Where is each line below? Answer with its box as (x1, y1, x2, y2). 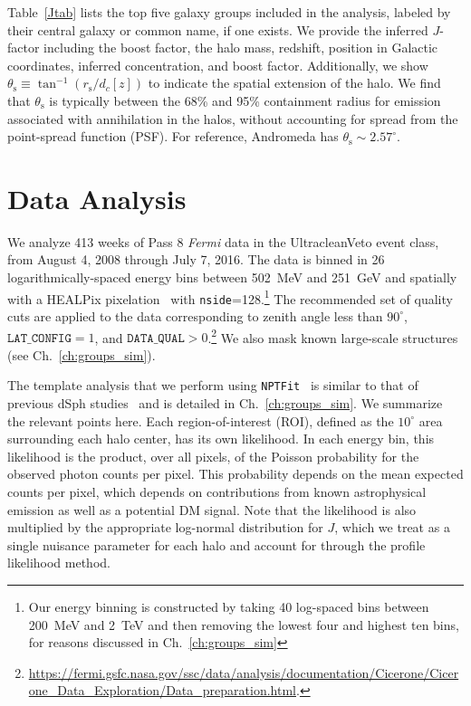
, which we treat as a (334, 518, 450, 537)
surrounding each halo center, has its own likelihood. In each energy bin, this (7, 429, 435, 448)
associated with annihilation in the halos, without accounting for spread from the (7, 109, 458, 128)
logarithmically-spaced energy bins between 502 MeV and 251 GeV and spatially (7, 268, 457, 287)
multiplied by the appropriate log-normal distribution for (7, 518, 323, 537)
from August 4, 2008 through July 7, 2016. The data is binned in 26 (7, 250, 385, 269)
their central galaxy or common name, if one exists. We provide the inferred (7, 20, 428, 39)
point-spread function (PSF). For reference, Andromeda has (7, 127, 339, 146)
